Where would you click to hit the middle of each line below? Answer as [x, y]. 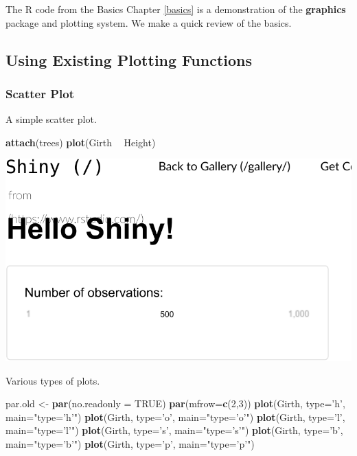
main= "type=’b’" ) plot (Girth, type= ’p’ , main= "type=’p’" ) [130, 443]
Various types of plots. [53, 380]
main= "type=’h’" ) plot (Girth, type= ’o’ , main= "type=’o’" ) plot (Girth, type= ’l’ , [175, 417]
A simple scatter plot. [51, 119]
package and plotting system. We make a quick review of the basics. [149, 22]
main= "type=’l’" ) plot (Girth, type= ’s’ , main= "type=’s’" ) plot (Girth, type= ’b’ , [174, 430]
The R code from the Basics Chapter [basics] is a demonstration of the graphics [176, 9]
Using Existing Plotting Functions [129, 59]
